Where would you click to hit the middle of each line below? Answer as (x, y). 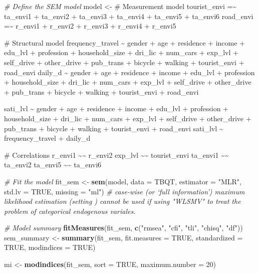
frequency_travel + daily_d (47, 138)
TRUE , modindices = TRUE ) (50, 247)
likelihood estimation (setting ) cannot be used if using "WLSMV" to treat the (122, 201)
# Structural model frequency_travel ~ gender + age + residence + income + (124, 42)
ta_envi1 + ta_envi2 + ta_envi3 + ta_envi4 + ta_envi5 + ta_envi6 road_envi (129, 16)
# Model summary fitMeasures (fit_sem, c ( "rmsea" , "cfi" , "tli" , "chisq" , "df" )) (123, 228)
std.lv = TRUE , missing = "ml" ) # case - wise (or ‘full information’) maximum (124, 191)
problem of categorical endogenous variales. (70, 211)
